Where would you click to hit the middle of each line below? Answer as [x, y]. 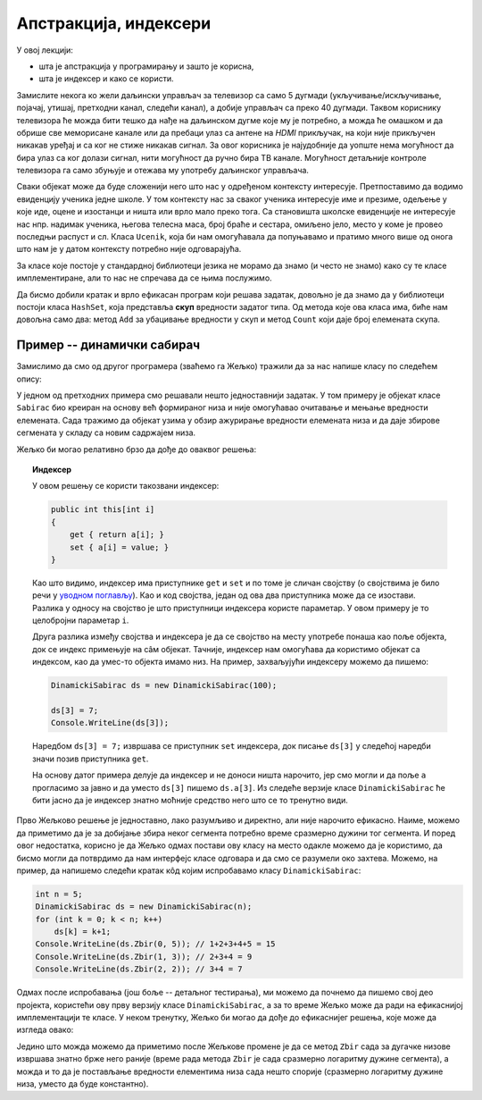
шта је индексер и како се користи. [106, 79]
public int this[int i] [103, 510]
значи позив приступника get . [91, 759]
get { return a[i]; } [117, 535]
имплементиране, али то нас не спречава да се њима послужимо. [144, 278]
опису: [29, 379]
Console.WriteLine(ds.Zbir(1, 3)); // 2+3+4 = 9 [144, 957]
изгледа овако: [45, 1030]
